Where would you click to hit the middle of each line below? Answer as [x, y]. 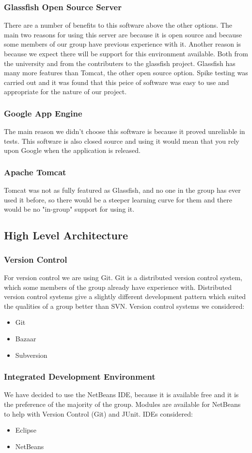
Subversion [31, 355]
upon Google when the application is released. [72, 150]
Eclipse [26, 430]
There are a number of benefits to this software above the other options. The [118, 25]
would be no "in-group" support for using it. [69, 209]
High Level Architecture [66, 235]
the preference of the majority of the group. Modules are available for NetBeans [122, 404]
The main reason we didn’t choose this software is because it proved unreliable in [125, 131]
